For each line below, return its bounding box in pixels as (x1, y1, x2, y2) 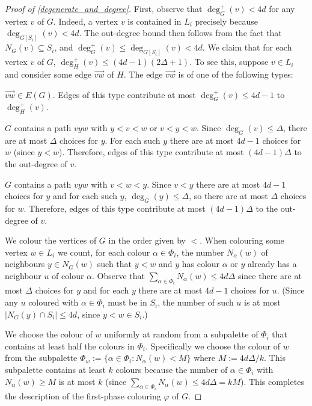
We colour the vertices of (5, 234, 97, 247)
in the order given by (108, 234, 186, 247)
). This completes (240, 375, 304, 387)
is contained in (127, 14, 182, 27)
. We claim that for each (202, 41, 292, 54)
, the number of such (158, 296, 234, 309)
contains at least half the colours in (5, 339, 135, 352)
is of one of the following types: (178, 67, 293, 80)
